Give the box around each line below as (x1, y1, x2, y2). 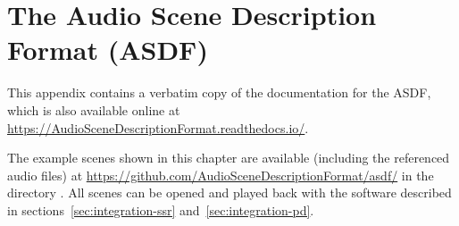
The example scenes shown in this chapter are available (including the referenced (7, 148, 450, 167)
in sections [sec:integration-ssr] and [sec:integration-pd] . (7, 200, 314, 219)
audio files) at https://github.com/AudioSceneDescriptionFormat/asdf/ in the (7, 165, 434, 184)
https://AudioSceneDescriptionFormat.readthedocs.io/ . (7, 118, 309, 137)
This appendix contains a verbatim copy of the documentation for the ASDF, (7, 83, 431, 102)
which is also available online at (7, 100, 180, 119)
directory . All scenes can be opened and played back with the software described (7, 183, 452, 202)
